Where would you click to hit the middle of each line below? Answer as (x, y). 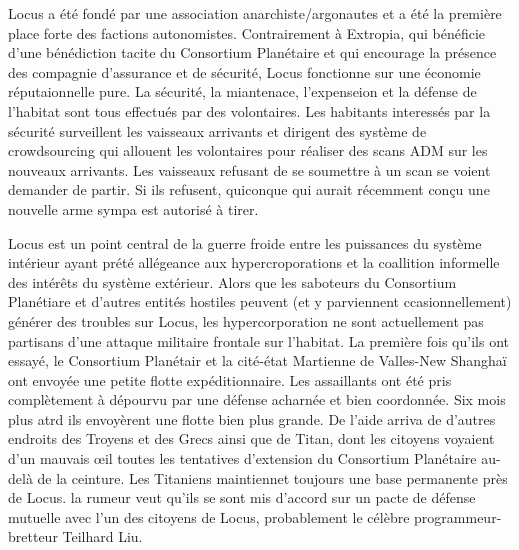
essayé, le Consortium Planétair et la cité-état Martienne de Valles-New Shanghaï (257, 360)
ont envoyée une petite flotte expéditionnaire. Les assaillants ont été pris (230, 379)
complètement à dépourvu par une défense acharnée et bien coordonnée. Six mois (257, 399)
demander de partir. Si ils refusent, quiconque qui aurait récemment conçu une (249, 189)
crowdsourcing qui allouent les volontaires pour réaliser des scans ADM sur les (248, 150)
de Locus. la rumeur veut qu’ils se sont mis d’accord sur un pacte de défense (242, 497)
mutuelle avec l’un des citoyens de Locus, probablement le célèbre (209, 516)
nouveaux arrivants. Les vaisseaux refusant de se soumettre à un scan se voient (249, 169)
